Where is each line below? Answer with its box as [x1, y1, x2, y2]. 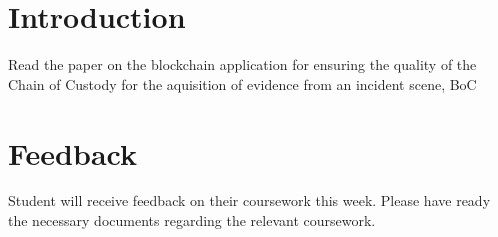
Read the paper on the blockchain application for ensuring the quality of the [8, 54, 477, 75]
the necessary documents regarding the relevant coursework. [8, 210, 376, 231]
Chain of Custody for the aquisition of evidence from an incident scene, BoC [8, 73, 477, 94]
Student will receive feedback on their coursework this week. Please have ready [8, 190, 491, 211]
